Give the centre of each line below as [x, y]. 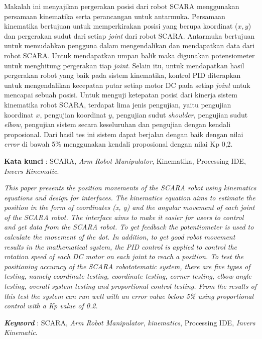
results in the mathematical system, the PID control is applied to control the [121, 246]
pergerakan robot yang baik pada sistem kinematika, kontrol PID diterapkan [122, 75]
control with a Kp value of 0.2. [51, 306]
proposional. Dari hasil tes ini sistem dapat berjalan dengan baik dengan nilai [124, 134]
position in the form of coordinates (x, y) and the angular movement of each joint [129, 207]
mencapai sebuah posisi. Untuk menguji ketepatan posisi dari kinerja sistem [121, 95]
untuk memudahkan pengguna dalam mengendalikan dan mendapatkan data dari [129, 45]
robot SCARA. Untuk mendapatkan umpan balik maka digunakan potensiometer [129, 55]
